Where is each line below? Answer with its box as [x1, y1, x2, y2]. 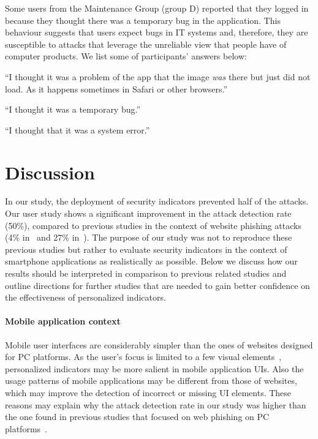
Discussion [5, 159, 95, 184]
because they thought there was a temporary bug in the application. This [5, 13, 281, 26]
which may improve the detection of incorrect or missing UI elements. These [5, 386, 292, 399]
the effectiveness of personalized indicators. [5, 291, 166, 304]
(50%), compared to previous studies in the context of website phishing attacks [5, 219, 301, 231]
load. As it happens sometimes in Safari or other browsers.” [5, 82, 228, 95]
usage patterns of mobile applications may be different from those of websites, [5, 374, 297, 387]
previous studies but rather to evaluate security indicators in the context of [5, 242, 287, 255]
